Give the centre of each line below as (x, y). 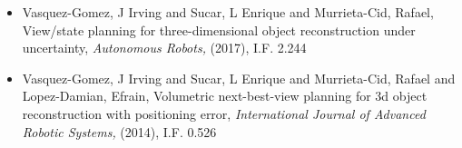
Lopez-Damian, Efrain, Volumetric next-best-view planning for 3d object (225, 96)
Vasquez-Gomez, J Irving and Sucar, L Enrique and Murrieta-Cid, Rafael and (239, 78)
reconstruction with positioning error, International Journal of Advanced (224, 113)
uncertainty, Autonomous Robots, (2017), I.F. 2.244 (164, 48)
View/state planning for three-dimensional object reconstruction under (219, 30)
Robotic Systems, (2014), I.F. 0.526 (119, 131)
